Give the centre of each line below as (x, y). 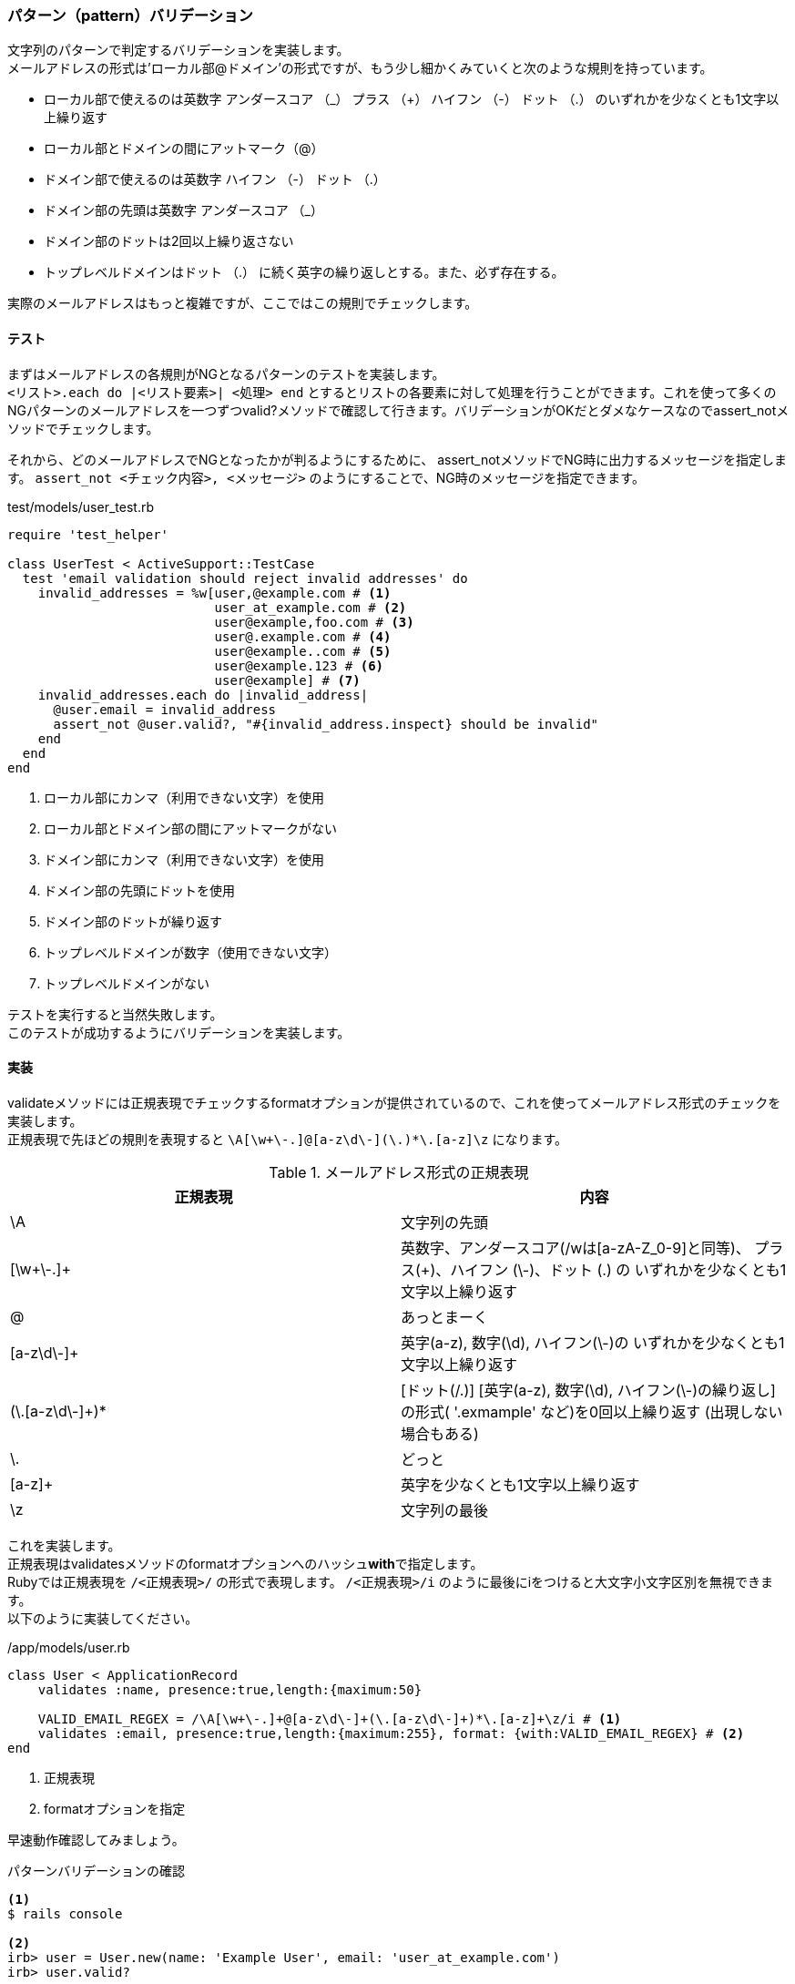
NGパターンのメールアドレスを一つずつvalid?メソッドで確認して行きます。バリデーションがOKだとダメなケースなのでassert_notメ (398, 410)
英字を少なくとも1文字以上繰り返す (520, 1484)
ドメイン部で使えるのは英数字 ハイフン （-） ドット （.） (215, 179)
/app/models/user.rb (69, 1647)
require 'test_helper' (88, 534)
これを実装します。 (64, 1545)
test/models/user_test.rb (81, 506)
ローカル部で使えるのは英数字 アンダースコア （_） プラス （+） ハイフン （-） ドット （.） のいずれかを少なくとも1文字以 (412, 99)
